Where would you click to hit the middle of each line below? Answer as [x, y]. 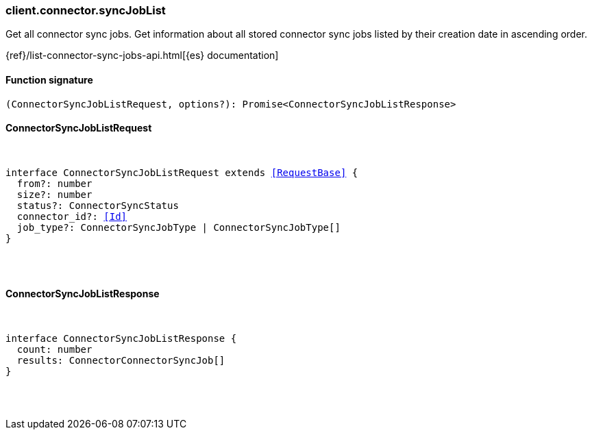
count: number [54, 350]
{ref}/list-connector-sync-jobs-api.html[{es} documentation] [142, 55]
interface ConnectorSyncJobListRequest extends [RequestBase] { [182, 172]
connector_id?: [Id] [72, 216]
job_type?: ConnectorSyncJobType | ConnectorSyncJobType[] [178, 227]
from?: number [54, 183]
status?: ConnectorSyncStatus [98, 205]
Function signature [49, 79]
